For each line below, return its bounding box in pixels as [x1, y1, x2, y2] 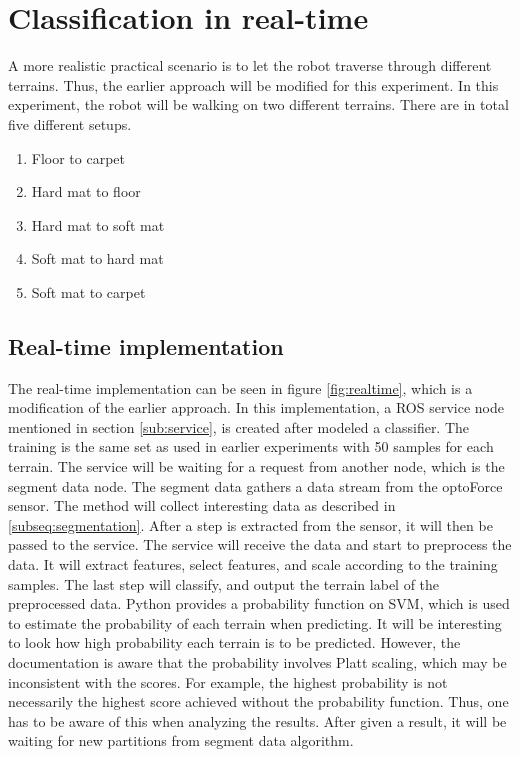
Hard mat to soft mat [31, 214, 165, 235]
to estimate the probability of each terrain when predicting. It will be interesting [8, 612, 502, 633]
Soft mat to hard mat [31, 248, 164, 269]
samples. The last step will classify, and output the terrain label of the [8, 573, 440, 594]
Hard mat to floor [31, 181, 141, 202]
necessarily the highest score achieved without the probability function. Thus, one [8, 691, 509, 712]
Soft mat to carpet [31, 281, 146, 302]
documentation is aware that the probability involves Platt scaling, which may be [8, 651, 507, 672]
